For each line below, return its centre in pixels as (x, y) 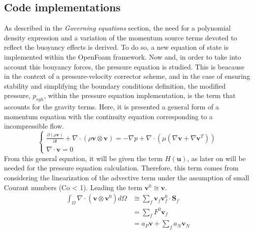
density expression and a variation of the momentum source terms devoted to (121, 37)
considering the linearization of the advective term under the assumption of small (127, 178)
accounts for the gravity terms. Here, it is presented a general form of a (111, 107)
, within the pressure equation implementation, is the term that (140, 95)
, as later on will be (216, 158)
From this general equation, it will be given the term (83, 158)
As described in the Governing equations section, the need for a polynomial (117, 28)
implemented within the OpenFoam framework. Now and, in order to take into (123, 56)
